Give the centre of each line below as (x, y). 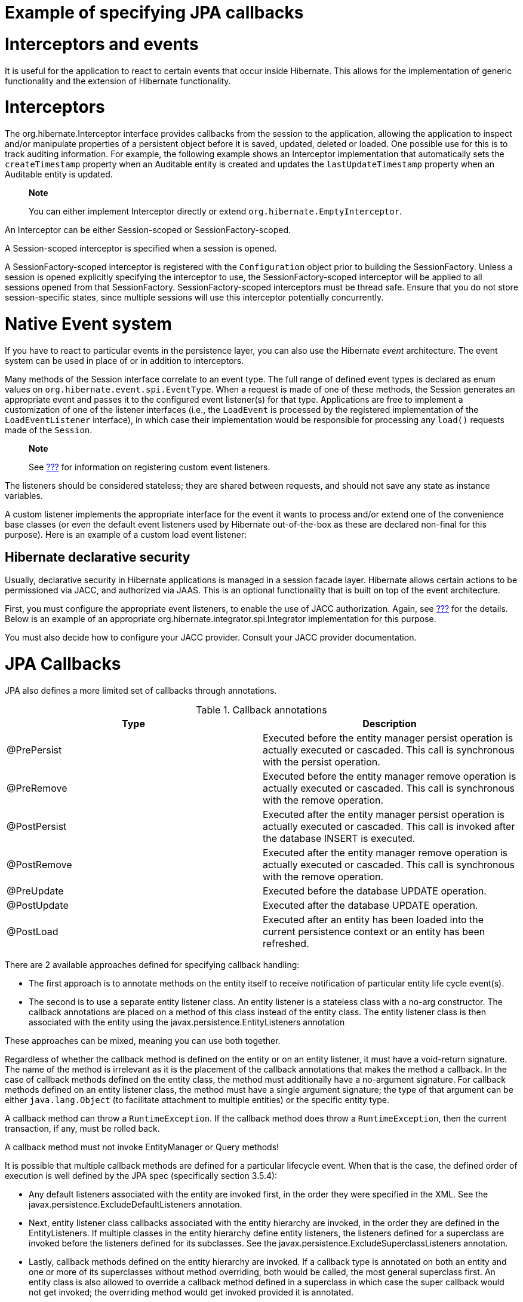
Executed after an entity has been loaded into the (373, 919)
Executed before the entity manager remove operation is (390, 776)
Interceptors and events (102, 44)
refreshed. (286, 943)
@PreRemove (37, 788)
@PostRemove (39, 864)
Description (390, 723)
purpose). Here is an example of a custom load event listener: (126, 534)
